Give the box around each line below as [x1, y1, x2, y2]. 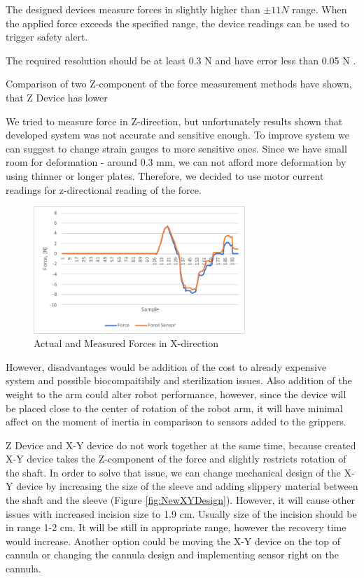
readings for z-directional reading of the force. [6, 182, 202, 197]
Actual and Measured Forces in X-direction [34, 336, 219, 351]
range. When [292, 2, 347, 16]
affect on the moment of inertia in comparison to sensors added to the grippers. [6, 414, 346, 429]
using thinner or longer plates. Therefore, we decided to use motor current [6, 168, 324, 183]
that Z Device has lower [6, 90, 108, 104]
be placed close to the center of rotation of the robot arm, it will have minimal [6, 400, 343, 415]
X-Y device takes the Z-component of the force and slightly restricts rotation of [6, 451, 346, 466]
